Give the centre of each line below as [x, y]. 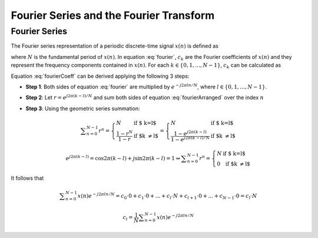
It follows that [27, 178]
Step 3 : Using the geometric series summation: [83, 108]
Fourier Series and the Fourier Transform [113, 15]
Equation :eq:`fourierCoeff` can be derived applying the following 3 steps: [100, 76]
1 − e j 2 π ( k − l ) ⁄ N [191, 139]
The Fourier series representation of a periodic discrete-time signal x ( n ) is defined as [115, 46]
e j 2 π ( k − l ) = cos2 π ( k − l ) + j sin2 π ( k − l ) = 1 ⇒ [123, 158]
